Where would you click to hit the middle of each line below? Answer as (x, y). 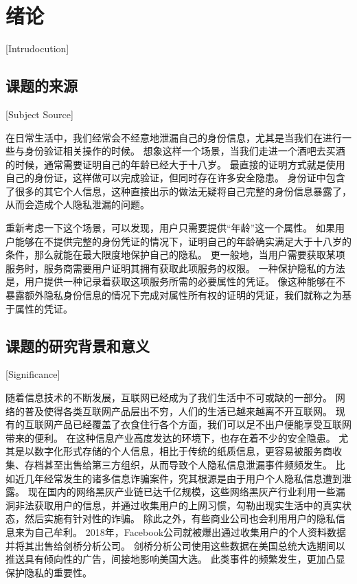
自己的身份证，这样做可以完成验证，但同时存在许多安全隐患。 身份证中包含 (175, 178)
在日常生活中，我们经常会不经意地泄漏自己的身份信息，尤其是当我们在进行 (174, 137)
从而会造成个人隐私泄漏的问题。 (78, 204)
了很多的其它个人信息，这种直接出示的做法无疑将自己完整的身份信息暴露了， (178, 191)
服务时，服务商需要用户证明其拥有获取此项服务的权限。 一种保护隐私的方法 (175, 268)
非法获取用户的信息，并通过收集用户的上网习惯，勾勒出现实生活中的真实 (178, 505)
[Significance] (33, 374)
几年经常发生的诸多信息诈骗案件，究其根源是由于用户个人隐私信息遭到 (183, 478)
